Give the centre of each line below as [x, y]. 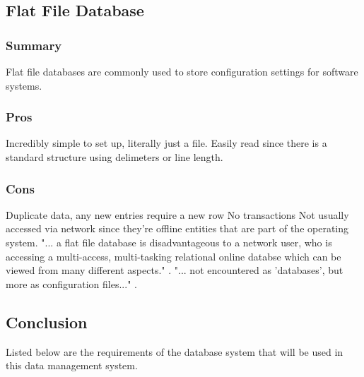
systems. [24, 85]
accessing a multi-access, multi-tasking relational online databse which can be [174, 256]
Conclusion [47, 322]
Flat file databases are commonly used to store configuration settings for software [182, 71]
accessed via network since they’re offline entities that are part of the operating [177, 228]
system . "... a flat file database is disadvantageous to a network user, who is [169, 242]
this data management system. [72, 365]
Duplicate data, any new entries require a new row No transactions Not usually [177, 214]
